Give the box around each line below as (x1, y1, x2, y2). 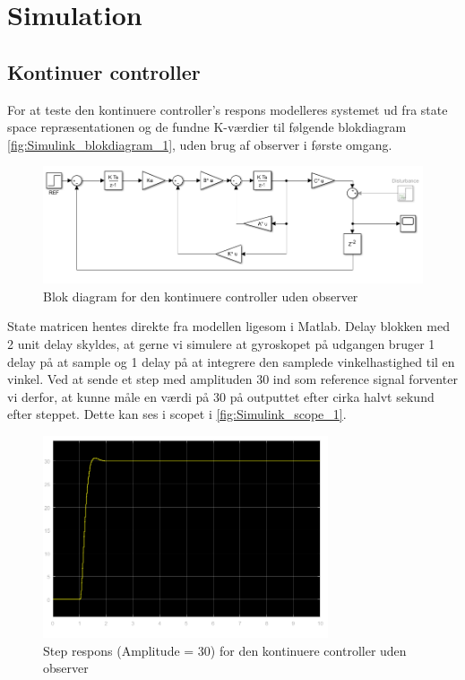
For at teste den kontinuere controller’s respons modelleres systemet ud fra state (7, 100, 448, 118)
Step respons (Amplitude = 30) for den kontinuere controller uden (43, 641, 407, 659)
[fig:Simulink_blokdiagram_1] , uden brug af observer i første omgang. (7, 135, 392, 153)
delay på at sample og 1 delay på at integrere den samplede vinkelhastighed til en (7, 352, 455, 371)
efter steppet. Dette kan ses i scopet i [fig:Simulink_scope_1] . (7, 405, 347, 423)
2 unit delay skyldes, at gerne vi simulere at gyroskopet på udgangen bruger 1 (7, 335, 435, 353)
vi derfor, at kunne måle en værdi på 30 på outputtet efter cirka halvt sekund (7, 387, 435, 405)
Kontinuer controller (7, 57, 201, 85)
